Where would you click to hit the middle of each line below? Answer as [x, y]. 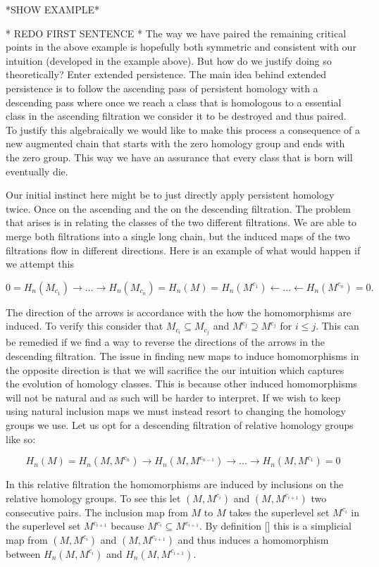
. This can [337, 326]
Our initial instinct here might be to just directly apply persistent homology [170, 195]
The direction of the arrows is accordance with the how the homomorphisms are [179, 312]
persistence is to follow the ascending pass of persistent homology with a [162, 88]
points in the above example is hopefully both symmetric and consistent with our [181, 47]
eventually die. [37, 171]
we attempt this [40, 264]
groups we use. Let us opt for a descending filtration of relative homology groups [180, 424]
